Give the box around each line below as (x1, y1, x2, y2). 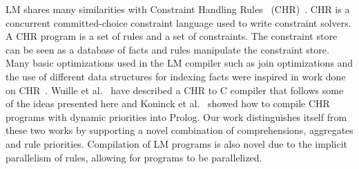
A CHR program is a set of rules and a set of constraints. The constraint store (6, 29, 338, 43)
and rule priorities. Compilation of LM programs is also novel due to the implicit (6, 136, 347, 150)
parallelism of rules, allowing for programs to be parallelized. (6, 150, 262, 164)
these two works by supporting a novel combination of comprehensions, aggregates (6, 123, 353, 137)
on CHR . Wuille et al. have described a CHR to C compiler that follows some (6, 82, 344, 97)
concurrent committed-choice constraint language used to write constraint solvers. (6, 15, 351, 30)
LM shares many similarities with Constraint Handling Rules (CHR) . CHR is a (6, 2, 350, 16)
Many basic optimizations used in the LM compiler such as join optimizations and (6, 56, 353, 70)
